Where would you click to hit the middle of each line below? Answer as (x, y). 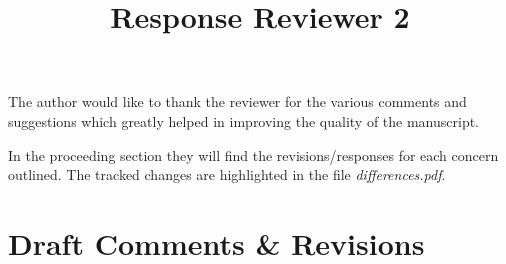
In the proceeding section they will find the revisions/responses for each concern (253, 154)
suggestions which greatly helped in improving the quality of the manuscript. (244, 120)
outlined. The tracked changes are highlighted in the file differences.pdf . (227, 174)
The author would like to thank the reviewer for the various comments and (237, 101)
